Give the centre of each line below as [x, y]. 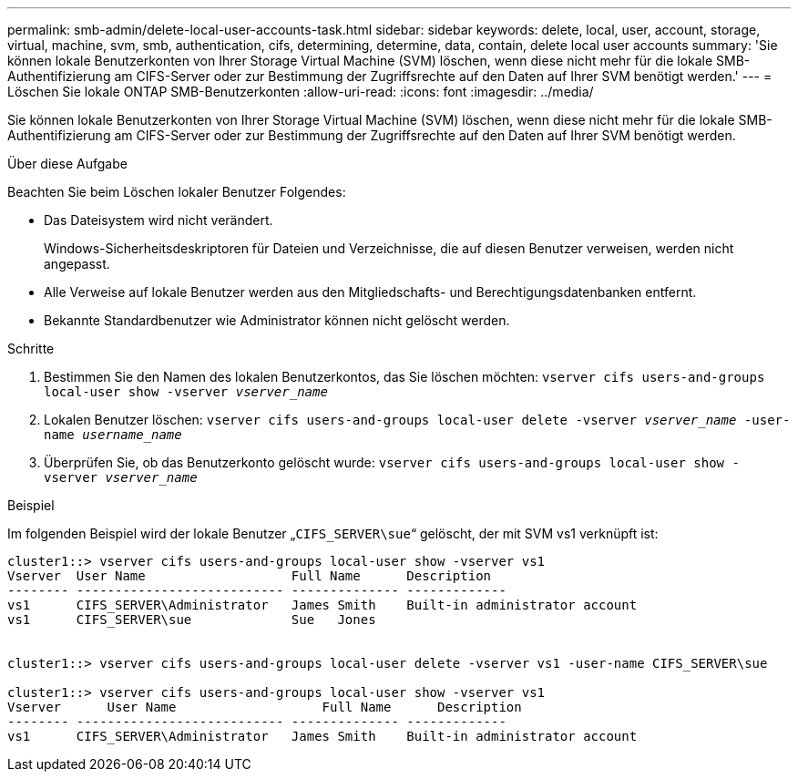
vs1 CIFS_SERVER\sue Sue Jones [192, 620]
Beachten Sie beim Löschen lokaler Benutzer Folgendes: [177, 192]
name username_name [113, 435]
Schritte [31, 348]
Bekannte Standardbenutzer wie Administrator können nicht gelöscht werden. [277, 320]
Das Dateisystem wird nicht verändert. [159, 220]
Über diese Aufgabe [67, 164]
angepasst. [77, 264]
